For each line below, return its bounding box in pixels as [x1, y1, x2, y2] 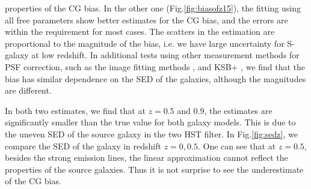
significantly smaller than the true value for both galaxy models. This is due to [5, 116, 296, 128]
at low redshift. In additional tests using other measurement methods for [31, 49, 300, 61]
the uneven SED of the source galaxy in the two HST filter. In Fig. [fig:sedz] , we [5, 127, 298, 140]
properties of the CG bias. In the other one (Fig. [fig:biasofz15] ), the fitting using [5, 2, 301, 14]
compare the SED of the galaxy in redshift [5, 139, 161, 152]
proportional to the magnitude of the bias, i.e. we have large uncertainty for [5, 37, 285, 49]
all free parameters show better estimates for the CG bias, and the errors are [5, 13, 288, 26]
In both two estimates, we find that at [5, 104, 146, 116]
